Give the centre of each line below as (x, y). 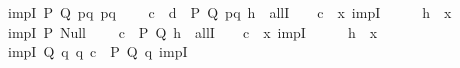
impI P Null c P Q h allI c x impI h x (192, 31)
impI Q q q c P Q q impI (97, 51)
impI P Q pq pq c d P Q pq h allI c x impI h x (229, 12)
